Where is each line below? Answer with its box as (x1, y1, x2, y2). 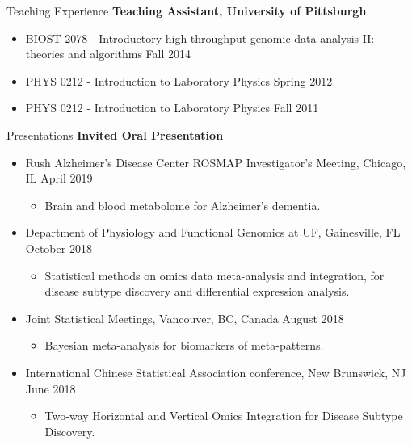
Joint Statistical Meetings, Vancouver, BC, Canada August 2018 (25, 309, 344, 326)
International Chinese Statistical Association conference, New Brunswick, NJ (25, 363, 406, 380)
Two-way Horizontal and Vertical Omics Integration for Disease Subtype (44, 407, 403, 424)
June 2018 (25, 380, 76, 397)
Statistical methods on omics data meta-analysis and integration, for (44, 267, 385, 283)
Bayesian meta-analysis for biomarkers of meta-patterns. (44, 337, 324, 354)
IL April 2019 (25, 170, 93, 187)
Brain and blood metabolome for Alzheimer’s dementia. (44, 196, 321, 213)
